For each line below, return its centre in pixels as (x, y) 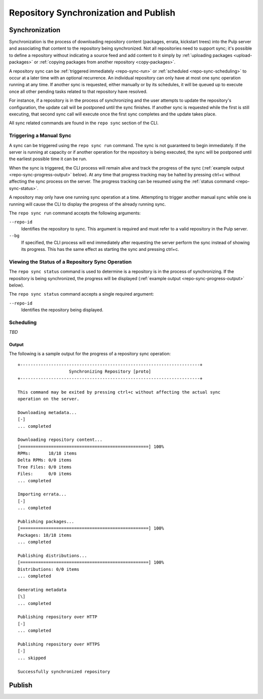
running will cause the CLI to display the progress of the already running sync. (87, 204)
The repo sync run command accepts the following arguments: (75, 213)
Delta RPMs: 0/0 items (45, 460)
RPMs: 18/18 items (47, 453)
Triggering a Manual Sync (40, 135)
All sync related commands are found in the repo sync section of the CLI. (84, 123)
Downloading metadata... (47, 412)
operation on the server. (49, 399)
